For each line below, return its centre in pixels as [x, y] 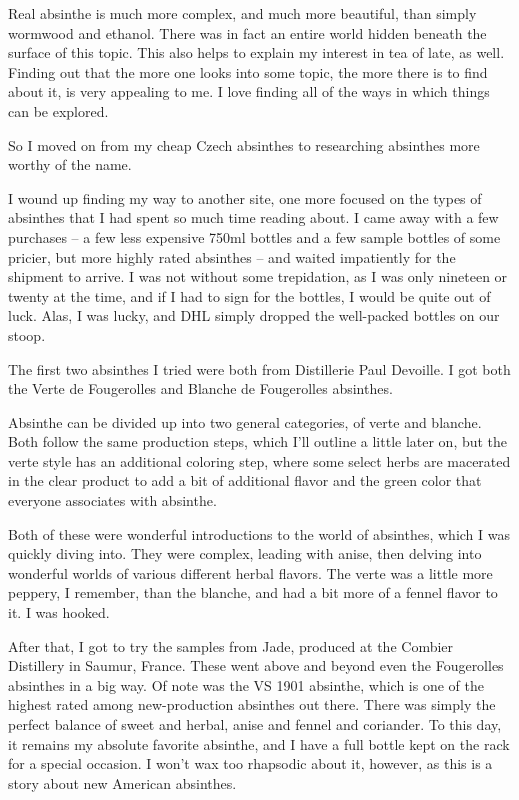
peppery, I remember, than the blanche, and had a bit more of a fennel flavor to [253, 592]
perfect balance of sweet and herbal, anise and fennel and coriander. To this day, [255, 724]
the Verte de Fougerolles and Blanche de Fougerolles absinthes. [200, 388]
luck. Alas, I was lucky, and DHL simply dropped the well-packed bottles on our [254, 315]
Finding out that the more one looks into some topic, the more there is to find [248, 71]
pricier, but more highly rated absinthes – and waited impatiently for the [232, 256]
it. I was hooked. [59, 612]
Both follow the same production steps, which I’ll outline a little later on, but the [258, 441]
